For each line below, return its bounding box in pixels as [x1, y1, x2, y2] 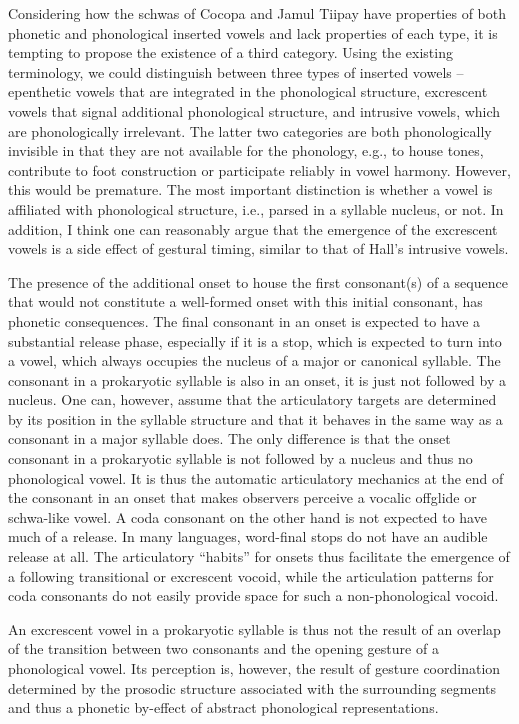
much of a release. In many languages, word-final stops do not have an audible [8, 526, 488, 547]
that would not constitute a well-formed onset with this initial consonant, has [8, 291, 483, 312]
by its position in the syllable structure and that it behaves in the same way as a [8, 408, 503, 429]
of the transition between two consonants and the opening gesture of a [8, 638, 439, 659]
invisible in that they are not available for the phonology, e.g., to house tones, [8, 140, 484, 161]
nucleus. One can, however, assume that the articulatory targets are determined [8, 389, 497, 410]
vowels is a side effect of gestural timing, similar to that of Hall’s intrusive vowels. [8, 238, 509, 259]
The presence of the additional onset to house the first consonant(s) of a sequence [8, 271, 508, 292]
